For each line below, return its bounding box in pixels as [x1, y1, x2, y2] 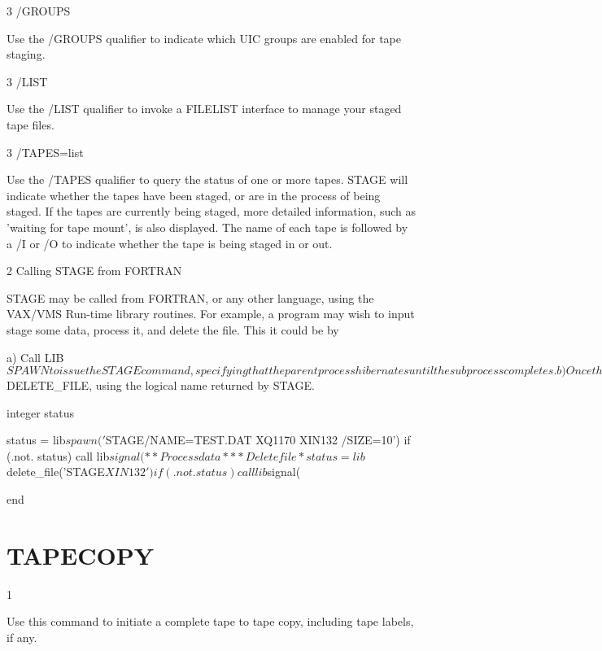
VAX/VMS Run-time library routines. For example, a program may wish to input [7, 305, 415, 322]
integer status [7, 404, 75, 421]
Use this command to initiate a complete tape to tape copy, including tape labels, [7, 613, 414, 630]
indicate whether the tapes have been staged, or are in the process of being [7, 186, 381, 203]
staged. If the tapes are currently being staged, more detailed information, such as [7, 203, 417, 220]
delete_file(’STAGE [7, 463, 105, 480]
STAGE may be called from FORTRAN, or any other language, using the [7, 289, 374, 306]
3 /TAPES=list [7, 143, 84, 160]
